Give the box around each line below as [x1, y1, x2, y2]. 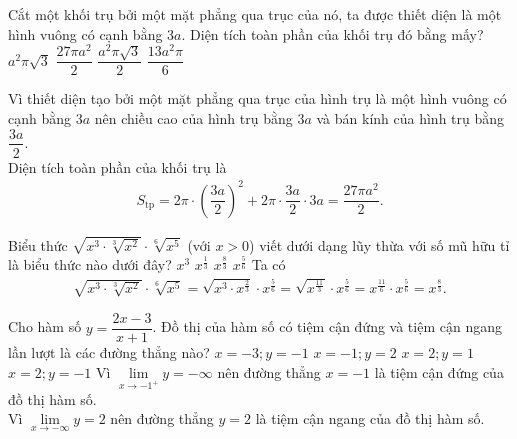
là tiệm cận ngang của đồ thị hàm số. [255, 408, 485, 429]
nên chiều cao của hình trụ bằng [94, 107, 293, 128]
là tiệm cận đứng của [374, 362, 504, 383]
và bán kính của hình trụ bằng [316, 107, 505, 128]
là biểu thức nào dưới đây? [8, 254, 172, 275]
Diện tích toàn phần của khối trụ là [8, 156, 227, 177]
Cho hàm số [8, 316, 82, 337]
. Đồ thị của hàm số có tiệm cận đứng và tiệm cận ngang [152, 316, 502, 337]
